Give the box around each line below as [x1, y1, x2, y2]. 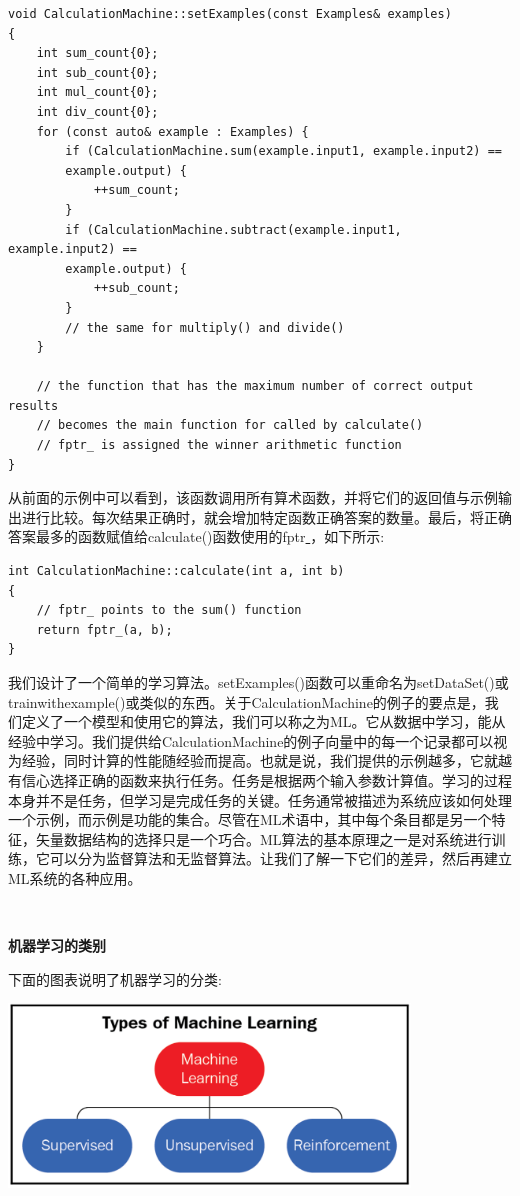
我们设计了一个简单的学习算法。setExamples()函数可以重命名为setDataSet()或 [8, 672, 509, 692]
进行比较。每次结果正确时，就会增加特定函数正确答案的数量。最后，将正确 [21, 506, 512, 527]
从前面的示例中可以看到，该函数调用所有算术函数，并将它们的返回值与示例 [8, 487, 498, 508]
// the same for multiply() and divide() [65, 320, 345, 335]
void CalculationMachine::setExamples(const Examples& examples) [8, 7, 452, 21]
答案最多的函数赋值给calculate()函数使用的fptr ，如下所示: [8, 526, 385, 547]
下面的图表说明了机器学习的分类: [8, 968, 222, 989]
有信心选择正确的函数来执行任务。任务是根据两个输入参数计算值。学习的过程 [8, 769, 512, 790]
